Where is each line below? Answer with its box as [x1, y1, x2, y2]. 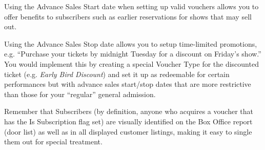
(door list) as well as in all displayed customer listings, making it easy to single [4, 126, 252, 137]
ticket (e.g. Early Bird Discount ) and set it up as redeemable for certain [4, 68, 230, 79]
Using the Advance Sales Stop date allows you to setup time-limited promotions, [4, 38, 257, 49]
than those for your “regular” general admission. [4, 88, 156, 99]
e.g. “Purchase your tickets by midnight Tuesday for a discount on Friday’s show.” [4, 48, 261, 59]
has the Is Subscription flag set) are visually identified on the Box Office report [4, 116, 253, 126]
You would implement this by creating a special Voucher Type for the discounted [4, 58, 259, 69]
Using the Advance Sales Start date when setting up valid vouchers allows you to [4, 1, 259, 11]
